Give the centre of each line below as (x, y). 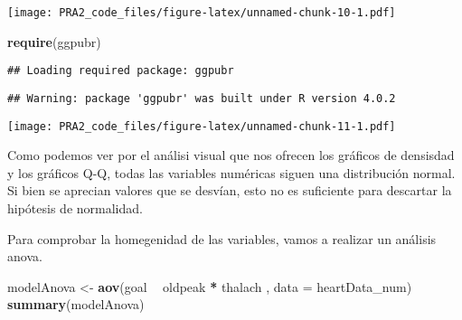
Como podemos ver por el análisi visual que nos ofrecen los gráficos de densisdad (231, 155)
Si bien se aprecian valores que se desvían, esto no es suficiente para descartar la (230, 190)
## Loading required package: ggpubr (121, 71)
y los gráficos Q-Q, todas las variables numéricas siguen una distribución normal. (231, 172)
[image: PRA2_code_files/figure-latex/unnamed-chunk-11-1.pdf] (202, 126)
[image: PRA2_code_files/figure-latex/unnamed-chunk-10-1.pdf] (202, 13)
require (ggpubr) (54, 41)
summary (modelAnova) (76, 304)
